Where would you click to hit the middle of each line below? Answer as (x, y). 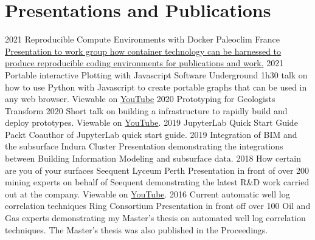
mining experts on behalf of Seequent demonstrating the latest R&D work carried (157, 182)
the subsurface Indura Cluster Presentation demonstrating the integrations (144, 146)
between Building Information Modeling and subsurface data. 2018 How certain (153, 158)
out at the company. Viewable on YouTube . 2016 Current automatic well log (147, 194)
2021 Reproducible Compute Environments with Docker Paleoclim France (142, 39)
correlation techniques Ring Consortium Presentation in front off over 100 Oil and (158, 206)
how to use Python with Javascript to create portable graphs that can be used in (156, 87)
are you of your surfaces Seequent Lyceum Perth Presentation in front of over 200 (157, 170)
